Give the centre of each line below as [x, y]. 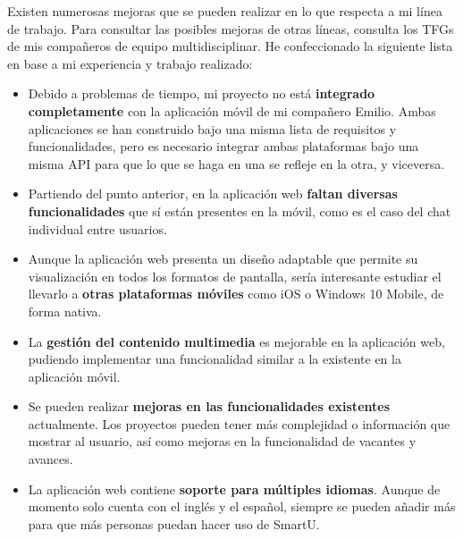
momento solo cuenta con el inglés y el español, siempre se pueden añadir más [242, 506]
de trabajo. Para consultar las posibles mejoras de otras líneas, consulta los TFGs [231, 28]
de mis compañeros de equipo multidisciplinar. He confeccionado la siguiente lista [230, 46]
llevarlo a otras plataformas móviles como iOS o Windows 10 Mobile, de [236, 294]
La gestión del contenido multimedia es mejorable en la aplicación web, [236, 341]
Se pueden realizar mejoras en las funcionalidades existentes [209, 406]
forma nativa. [65, 311]
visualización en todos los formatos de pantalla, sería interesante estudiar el [235, 276]
